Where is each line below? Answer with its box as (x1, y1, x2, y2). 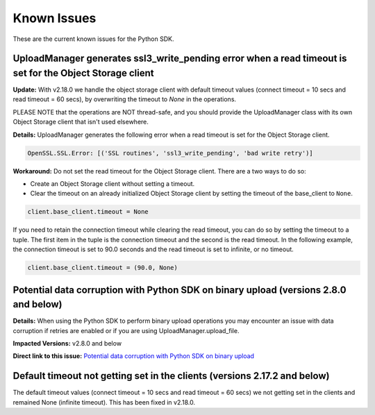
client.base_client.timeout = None (27, 208, 149, 216)
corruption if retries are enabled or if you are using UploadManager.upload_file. (12, 326, 240, 334)
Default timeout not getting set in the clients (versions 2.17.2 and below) (12, 370, 330, 382)
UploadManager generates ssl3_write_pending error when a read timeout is (12, 53, 347, 65)
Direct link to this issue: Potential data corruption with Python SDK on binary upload (12, 352, 255, 360)
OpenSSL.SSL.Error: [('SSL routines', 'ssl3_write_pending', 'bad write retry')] (27, 149, 314, 157)
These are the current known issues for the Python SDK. (12, 35, 174, 43)
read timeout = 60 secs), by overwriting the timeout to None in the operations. (12, 95, 236, 103)
